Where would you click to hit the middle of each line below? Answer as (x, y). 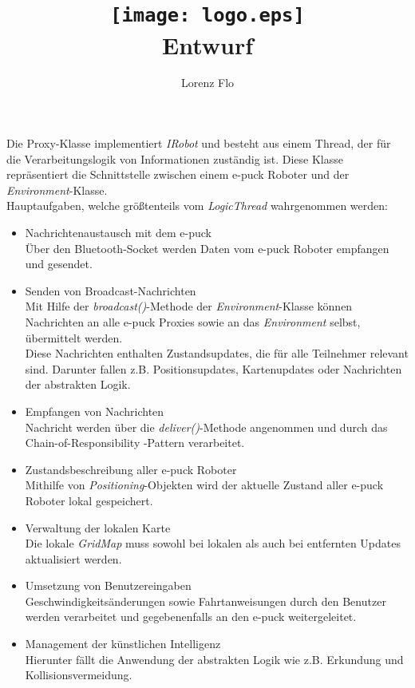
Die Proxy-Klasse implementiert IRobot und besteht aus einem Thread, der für (199, 143)
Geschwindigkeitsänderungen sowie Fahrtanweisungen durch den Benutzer (206, 601)
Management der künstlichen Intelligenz (123, 644)
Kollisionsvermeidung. (79, 675)
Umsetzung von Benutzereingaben (108, 585)
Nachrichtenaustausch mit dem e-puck (118, 232)
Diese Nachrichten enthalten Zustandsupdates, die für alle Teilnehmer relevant (217, 353)
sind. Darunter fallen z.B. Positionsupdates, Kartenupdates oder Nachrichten (213, 368)
